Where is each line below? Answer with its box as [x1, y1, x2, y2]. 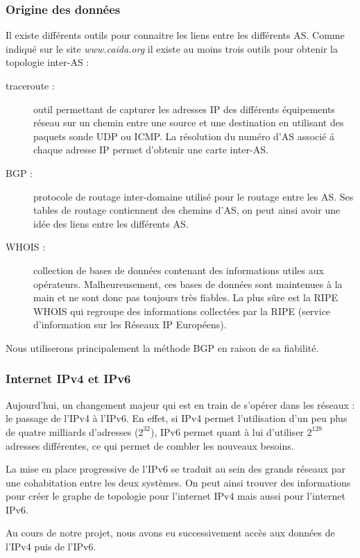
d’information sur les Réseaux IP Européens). [33, 317, 227, 332]
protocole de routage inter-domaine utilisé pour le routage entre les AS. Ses [33, 189, 354, 203]
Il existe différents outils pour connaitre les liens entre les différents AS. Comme [6, 28, 345, 42]
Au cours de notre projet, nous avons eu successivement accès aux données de [6, 525, 335, 540]
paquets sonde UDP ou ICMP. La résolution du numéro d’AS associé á [33, 128, 335, 143]
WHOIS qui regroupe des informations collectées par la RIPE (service [33, 303, 331, 318]
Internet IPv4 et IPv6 [6, 370, 131, 387]
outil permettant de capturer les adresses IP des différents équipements [33, 101, 335, 116]
